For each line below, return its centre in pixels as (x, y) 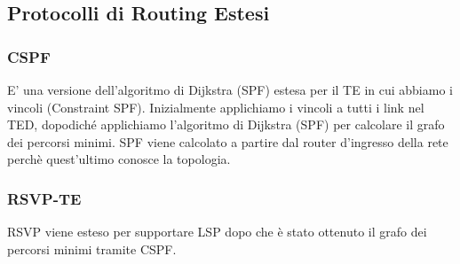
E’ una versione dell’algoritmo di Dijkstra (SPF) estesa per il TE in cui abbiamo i (230, 89)
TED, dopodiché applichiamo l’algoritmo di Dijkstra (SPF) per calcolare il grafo (226, 124)
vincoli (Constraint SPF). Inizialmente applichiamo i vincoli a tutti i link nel (216, 107)
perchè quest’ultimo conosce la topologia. (119, 159)
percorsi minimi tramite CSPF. (92, 248)
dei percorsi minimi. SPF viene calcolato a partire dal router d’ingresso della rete (228, 141)
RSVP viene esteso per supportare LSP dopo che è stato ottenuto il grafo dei (217, 232)
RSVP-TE (44, 198)
